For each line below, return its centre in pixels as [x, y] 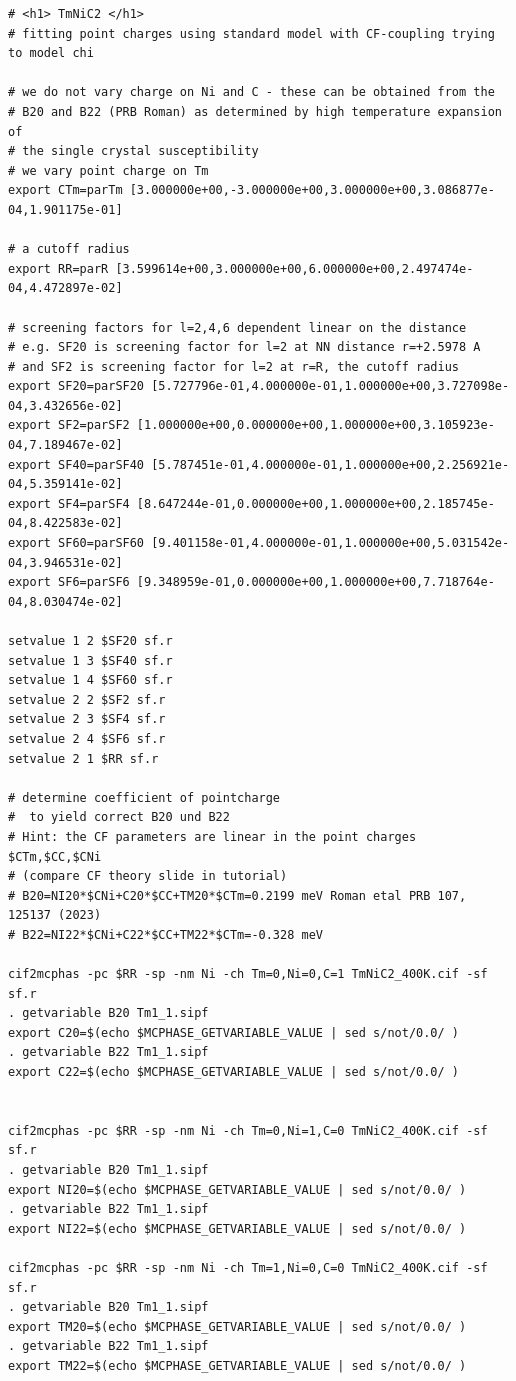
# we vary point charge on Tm [108, 170]
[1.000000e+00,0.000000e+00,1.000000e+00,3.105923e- [315, 425]
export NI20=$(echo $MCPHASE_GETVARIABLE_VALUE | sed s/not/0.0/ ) [237, 1189]
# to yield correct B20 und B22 [119, 817]
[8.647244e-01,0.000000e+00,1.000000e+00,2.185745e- [315, 503]
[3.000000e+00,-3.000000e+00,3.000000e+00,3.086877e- [312, 190]
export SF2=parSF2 [69, 425]
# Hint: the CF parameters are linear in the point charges [212, 836]
